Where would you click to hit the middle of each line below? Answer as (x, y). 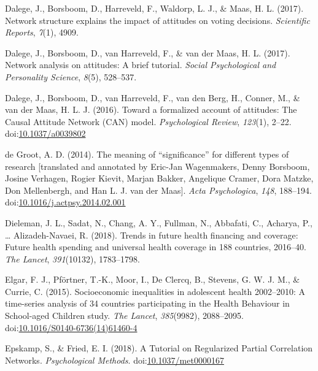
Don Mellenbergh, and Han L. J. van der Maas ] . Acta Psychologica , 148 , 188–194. (158, 190)
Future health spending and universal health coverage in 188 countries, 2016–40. (156, 247)
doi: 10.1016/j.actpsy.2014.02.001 (65, 202)
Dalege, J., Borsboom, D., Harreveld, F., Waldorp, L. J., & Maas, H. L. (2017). (154, 8)
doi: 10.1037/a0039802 (45, 133)
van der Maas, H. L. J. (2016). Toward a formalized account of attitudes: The (151, 109)
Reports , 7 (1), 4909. (42, 32)
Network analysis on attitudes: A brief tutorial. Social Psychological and (141, 65)
